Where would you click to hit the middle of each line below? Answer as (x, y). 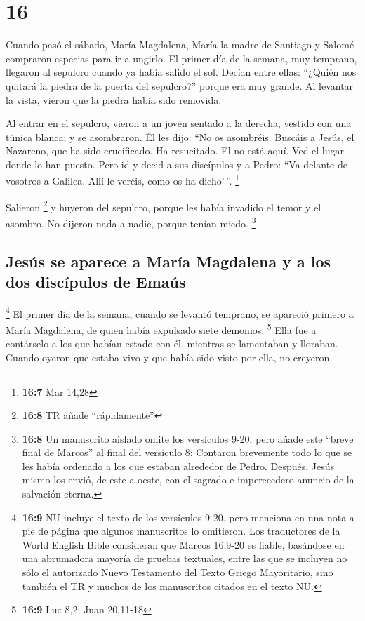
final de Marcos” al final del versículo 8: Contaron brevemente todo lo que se (187, 452)
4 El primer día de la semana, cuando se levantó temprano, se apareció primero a (180, 312)
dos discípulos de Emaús (96, 281)
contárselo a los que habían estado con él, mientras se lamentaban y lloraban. (172, 343)
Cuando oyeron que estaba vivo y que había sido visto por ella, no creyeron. (169, 357)
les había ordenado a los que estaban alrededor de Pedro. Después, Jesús (178, 466)
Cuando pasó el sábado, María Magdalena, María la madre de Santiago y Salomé (180, 45)
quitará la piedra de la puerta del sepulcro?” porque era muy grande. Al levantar (180, 85)
